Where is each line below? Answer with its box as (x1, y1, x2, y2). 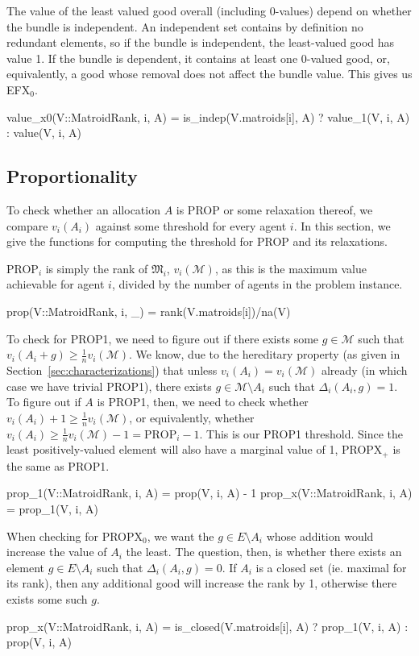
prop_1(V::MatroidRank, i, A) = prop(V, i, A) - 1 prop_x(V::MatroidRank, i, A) (6, 484, 413, 501)
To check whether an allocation (6, 201, 160, 218)
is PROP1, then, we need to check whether (97, 393, 309, 410)
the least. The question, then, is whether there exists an (126, 543, 402, 560)
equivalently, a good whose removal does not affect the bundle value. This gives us (6, 65, 413, 82)
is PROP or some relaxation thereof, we (176, 201, 373, 218)
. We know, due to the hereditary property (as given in (129, 346, 400, 363)
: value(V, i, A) (6, 124, 81, 141)
